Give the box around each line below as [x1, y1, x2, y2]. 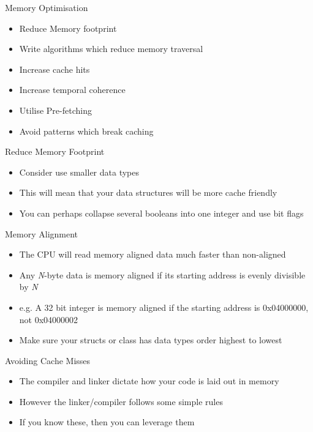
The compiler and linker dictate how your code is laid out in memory [19, 374, 279, 387]
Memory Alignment [5, 227, 78, 240]
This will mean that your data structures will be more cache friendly [19, 186, 277, 199]
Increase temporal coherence [19, 83, 126, 96]
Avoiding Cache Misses [5, 354, 91, 367]
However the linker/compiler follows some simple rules [19, 395, 223, 408]
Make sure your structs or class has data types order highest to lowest [19, 333, 282, 346]
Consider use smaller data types [19, 165, 139, 178]
